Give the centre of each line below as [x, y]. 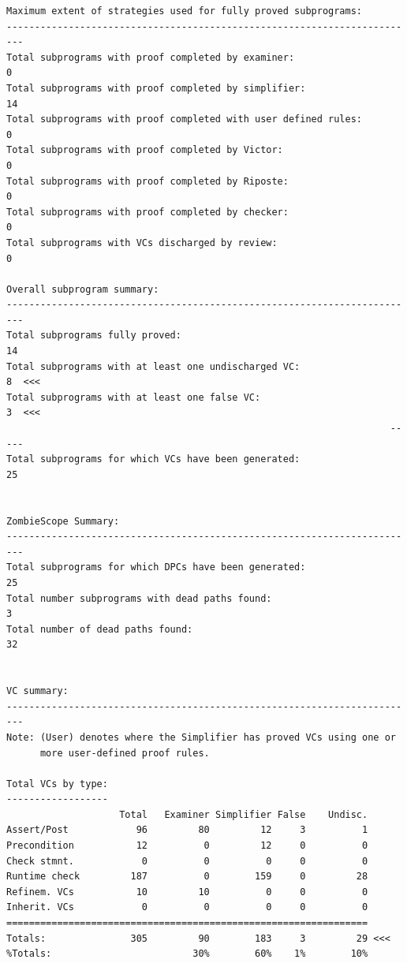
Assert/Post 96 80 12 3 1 [187, 830]
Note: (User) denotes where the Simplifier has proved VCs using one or [201, 737]
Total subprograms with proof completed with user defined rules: [185, 119]
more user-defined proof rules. [125, 753]
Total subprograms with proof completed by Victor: [145, 150]
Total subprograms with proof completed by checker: [147, 212]
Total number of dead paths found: [100, 629]
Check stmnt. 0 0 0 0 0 [187, 861]
